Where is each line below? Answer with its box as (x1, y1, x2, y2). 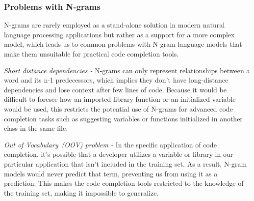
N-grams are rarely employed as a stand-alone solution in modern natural (4, 20, 225, 30)
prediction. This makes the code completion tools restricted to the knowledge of (4, 178, 244, 188)
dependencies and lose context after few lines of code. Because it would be (4, 84, 227, 94)
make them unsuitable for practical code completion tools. (4, 49, 179, 58)
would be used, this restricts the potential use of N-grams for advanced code (4, 103, 233, 114)
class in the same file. (4, 123, 68, 133)
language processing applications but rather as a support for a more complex (4, 29, 235, 39)
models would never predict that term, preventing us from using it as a (4, 168, 218, 178)
